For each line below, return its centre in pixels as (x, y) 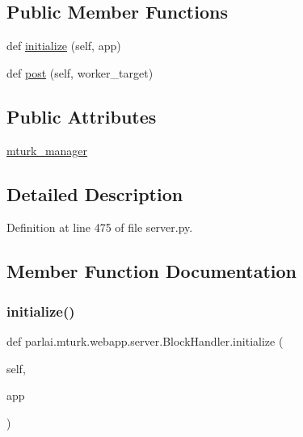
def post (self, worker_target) (80, 72)
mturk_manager (47, 150)
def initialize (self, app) (64, 46)
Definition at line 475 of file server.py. (100, 227)
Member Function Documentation (152, 271)
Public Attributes (82, 116)
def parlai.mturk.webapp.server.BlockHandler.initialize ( (145, 340)
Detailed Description (95, 193)
